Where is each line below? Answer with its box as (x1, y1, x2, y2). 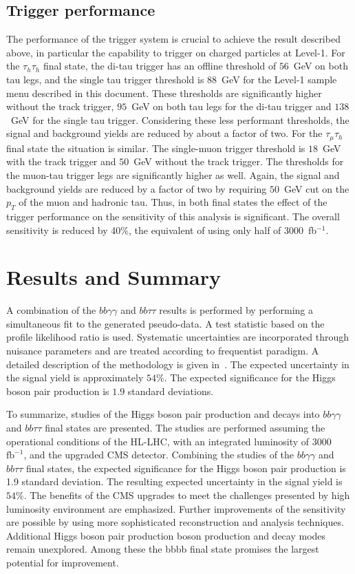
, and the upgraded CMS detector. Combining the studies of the (23, 447, 294, 462)
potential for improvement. (6, 555, 119, 569)
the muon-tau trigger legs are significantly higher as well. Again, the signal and (6, 168, 340, 182)
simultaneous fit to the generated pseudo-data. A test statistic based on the (6, 316, 325, 330)
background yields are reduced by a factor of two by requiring (6, 181, 267, 195)
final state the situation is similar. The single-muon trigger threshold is (6, 140, 305, 155)
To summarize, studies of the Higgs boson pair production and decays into (6, 407, 320, 421)
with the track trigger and (6, 154, 116, 169)
